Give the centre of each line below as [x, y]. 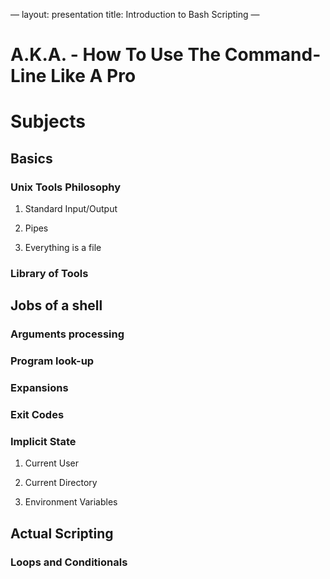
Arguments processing [67, 334]
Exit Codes [37, 415]
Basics [31, 158]
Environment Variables [71, 502]
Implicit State [43, 441]
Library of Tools [49, 273]
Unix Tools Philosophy [66, 187]
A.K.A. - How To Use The [116, 55]
